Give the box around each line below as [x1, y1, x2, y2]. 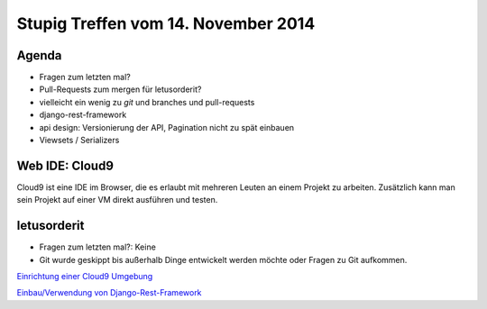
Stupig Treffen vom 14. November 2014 [16, 14, 316, 33]
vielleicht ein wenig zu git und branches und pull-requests [39, 96, 255, 107]
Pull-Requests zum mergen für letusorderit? [39, 84, 202, 95]
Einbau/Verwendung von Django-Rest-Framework [16, 287, 202, 298]
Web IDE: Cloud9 [16, 158, 115, 173]
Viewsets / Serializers [39, 135, 120, 146]
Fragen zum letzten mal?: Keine [39, 241, 157, 252]
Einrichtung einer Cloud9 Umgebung [16, 271, 153, 281]
